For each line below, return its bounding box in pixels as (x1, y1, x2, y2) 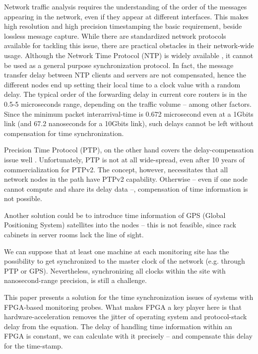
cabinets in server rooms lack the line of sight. (4, 229, 144, 240)
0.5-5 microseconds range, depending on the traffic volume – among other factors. (4, 98, 252, 109)
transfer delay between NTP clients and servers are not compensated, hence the (4, 70, 246, 80)
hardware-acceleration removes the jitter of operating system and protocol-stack (4, 311, 247, 322)
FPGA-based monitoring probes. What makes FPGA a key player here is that (4, 301, 242, 312)
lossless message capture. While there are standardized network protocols (4, 30, 226, 41)
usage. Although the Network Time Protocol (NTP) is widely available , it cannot (4, 50, 254, 60)
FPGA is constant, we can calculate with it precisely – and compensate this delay (4, 331, 253, 341)
